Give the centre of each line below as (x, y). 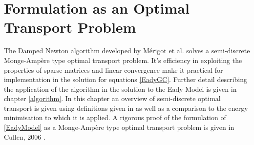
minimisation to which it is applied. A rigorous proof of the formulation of (115, 117)
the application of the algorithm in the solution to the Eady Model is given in (120, 89)
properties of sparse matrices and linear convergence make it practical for (114, 70)
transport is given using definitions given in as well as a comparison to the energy (126, 108)
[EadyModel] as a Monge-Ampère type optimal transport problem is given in (119, 127)
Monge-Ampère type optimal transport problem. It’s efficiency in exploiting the (123, 60)
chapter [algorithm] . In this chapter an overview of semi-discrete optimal (112, 98)
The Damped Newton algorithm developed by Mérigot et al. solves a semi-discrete (127, 51)
